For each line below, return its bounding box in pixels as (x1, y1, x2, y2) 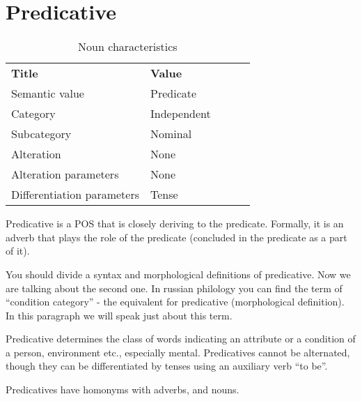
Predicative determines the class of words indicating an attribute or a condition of (6, 331, 356, 346)
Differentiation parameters (11, 186, 140, 203)
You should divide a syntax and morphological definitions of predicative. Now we (6, 266, 351, 281)
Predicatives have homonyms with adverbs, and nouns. (6, 382, 239, 397)
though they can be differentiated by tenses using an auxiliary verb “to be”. (6, 358, 328, 373)
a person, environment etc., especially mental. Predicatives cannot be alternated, (6, 345, 350, 359)
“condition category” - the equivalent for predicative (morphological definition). (6, 294, 345, 309)
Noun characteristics (78, 38, 178, 55)
